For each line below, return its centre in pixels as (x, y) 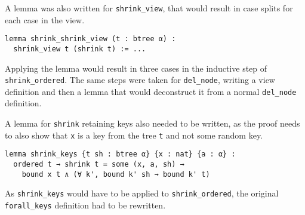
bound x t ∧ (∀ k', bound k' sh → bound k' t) (116, 174)
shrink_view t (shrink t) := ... (80, 49)
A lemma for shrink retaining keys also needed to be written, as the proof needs (152, 123)
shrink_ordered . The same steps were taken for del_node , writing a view (140, 80)
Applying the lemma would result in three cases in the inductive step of (136, 68)
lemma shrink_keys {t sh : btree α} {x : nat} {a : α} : (120, 154)
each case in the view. (45, 19)
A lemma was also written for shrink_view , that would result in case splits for (149, 8)
